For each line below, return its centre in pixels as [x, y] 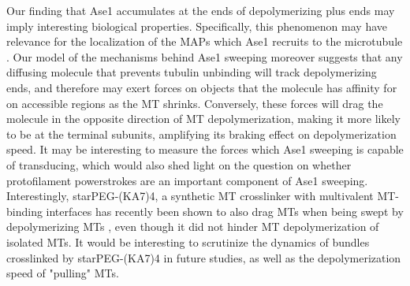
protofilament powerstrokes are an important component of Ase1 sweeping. [187, 180]
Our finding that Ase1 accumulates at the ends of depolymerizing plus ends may [201, 10]
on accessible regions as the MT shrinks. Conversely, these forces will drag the [195, 103]
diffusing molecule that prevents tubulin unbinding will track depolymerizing [192, 72]
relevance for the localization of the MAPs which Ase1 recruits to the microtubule [205, 41]
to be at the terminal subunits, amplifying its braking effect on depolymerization [201, 134]
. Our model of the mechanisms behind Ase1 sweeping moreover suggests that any [205, 56]
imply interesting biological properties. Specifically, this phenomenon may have [197, 26]
